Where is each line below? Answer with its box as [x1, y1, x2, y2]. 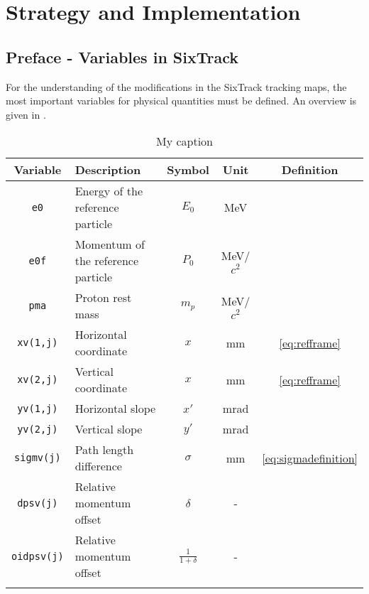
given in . [6, 107, 46, 121]
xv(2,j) [17, 374, 58, 386]
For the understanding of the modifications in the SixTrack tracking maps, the [6, 79, 347, 94]
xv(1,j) [17, 337, 58, 349]
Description [75, 161, 141, 178]
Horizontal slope [75, 400, 156, 417]
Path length [75, 441, 134, 458]
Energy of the [75, 183, 143, 200]
